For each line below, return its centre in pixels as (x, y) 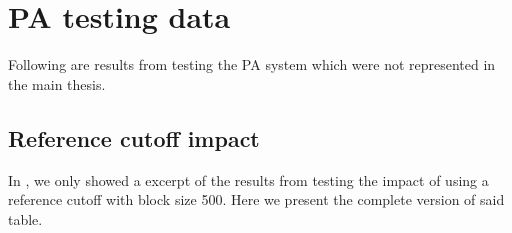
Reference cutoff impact (134, 137)
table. (25, 218)
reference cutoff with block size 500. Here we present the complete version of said (256, 199)
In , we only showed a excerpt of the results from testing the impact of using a (248, 179)
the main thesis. (57, 83)
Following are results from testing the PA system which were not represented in (252, 64)
